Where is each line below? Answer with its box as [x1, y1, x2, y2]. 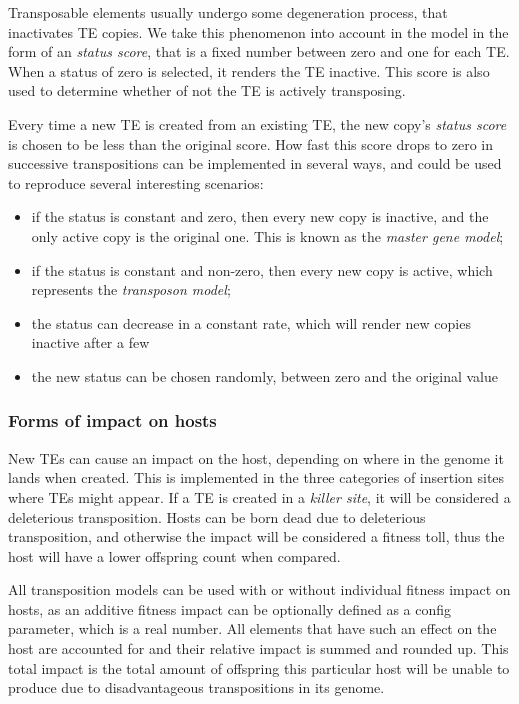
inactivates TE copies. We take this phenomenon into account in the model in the [8, 21, 509, 42]
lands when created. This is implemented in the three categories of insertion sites [8, 467, 505, 488]
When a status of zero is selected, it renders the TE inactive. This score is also [8, 60, 490, 81]
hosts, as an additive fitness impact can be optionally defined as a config [8, 598, 452, 619]
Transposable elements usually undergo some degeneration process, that [8, 2, 448, 22]
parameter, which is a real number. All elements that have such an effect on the [8, 618, 497, 639]
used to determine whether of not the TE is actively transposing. [8, 80, 406, 101]
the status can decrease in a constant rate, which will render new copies [31, 312, 471, 333]
